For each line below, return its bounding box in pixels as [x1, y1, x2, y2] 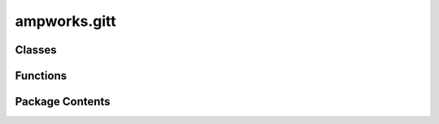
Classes [15, 43, 57, 57]
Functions [15, 69, 67, 83]
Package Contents [15, 95, 111, 109]
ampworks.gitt [15, 12, 117, 30]
